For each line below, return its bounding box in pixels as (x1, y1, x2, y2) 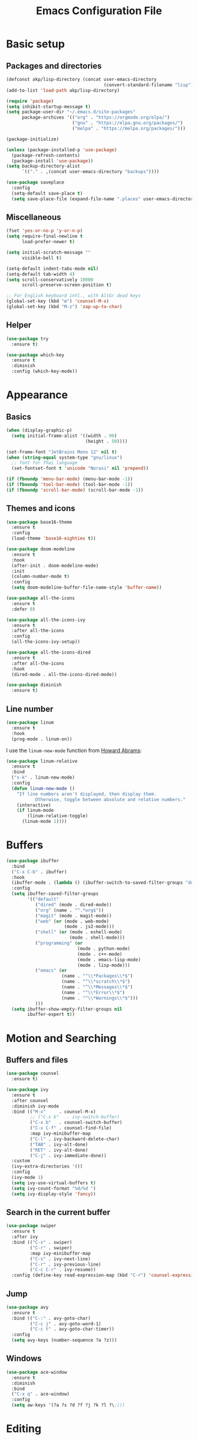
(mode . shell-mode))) (69, 934, 126, 941)
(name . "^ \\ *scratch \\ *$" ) (61, 979, 131, 985)
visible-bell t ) (21, 255, 62, 261)
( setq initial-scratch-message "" (6, 250, 91, 256)
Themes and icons (6, 504, 75, 514)
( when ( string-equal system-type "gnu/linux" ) (6, 455, 123, 460)
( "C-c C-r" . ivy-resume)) (29, 1267, 96, 1273)
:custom (11, 1158, 31, 1164)
